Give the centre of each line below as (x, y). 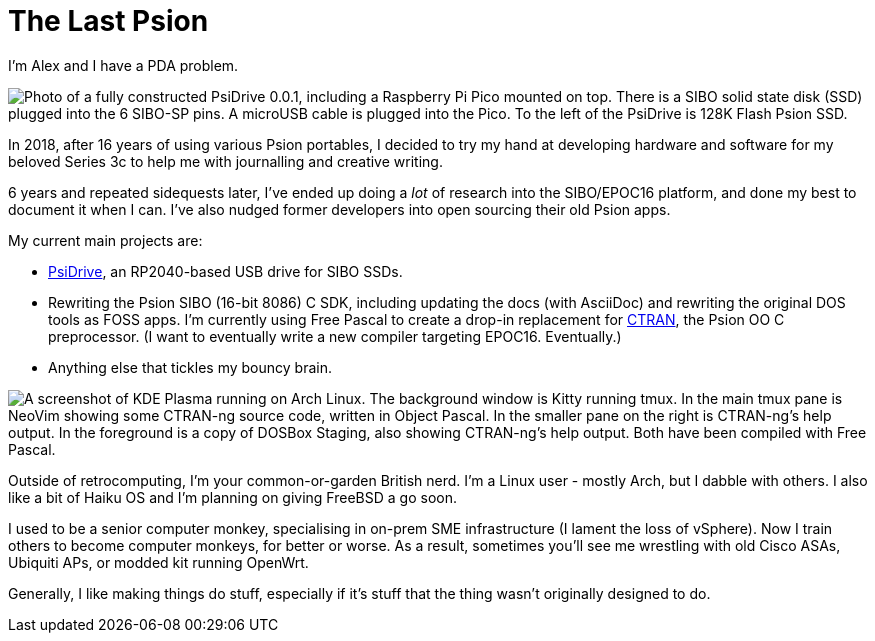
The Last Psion (108, 21)
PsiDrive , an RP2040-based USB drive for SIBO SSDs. (225, 271)
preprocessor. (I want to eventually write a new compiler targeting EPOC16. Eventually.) (335, 336)
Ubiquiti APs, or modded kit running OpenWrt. (158, 562)
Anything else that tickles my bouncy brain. (190, 367)
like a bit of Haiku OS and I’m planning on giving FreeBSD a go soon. (232, 497)
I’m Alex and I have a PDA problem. (123, 65)
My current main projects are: (105, 240)
